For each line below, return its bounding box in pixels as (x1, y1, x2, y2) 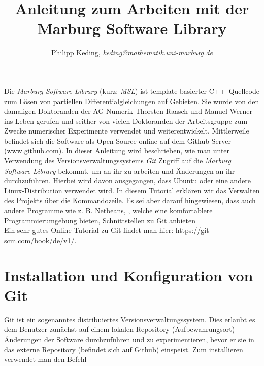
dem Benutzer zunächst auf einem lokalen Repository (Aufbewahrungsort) (4, 324, 235, 335)
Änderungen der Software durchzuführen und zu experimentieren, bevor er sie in (4, 334, 254, 344)
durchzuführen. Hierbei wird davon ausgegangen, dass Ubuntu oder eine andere (4, 175, 251, 186)
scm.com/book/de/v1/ (4, 235, 75, 245)
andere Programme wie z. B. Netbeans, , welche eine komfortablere (4, 205, 213, 216)
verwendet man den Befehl (4, 354, 87, 364)
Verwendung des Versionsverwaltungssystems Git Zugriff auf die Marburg (4, 155, 231, 166)
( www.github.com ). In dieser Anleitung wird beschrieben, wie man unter (4, 145, 230, 156)
